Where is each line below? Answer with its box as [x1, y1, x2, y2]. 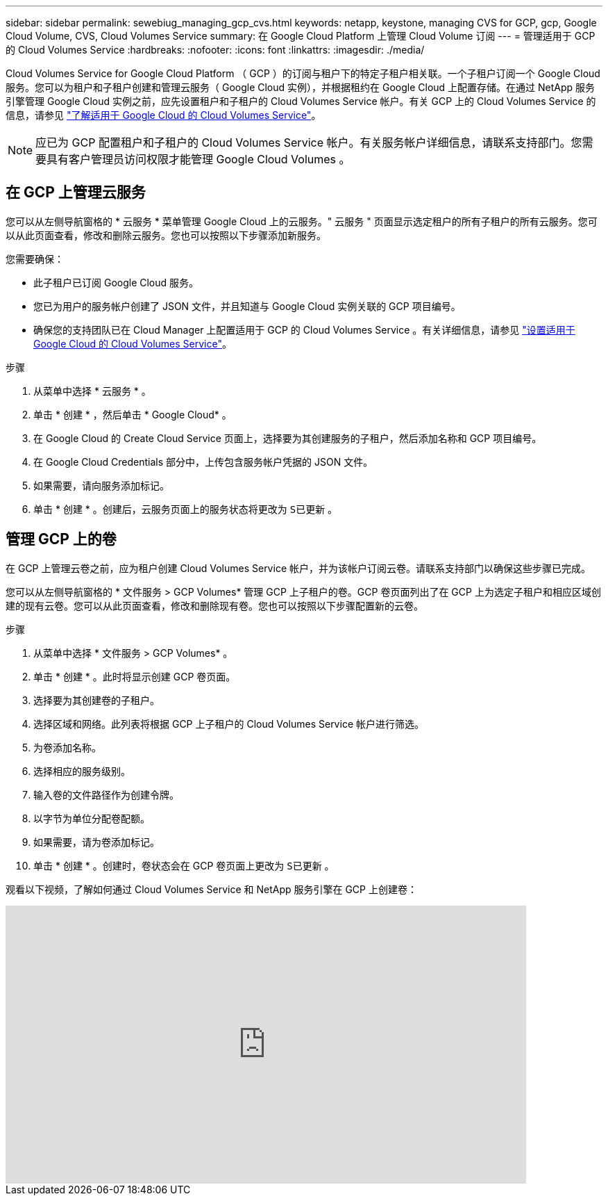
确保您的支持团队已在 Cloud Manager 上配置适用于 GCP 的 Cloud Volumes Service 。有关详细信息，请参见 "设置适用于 [33, 323, 575, 336]
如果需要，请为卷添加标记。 [33, 835, 160, 848]
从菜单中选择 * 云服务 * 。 [33, 384, 151, 397]
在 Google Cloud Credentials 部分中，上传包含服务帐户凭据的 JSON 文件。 [33, 455, 373, 468]
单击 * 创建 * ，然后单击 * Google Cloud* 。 [33, 408, 232, 420]
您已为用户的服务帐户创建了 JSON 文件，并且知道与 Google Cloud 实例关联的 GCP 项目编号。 [33, 300, 461, 312]
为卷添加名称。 [33, 741, 101, 753]
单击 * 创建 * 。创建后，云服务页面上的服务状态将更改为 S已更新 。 [33, 503, 338, 515]
